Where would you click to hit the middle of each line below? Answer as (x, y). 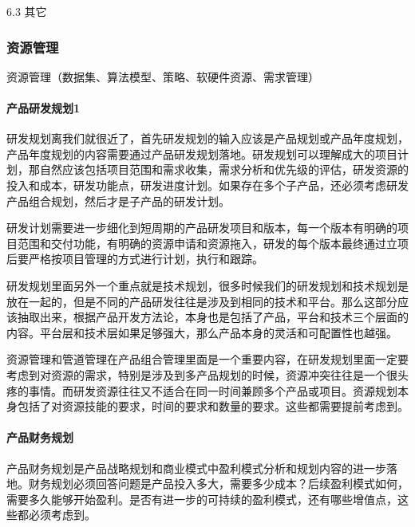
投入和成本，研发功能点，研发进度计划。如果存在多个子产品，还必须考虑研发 (207, 185)
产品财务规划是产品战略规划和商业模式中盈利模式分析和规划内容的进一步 (196, 468)
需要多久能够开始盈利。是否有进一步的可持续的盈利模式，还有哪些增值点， (202, 499)
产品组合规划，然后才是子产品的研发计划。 (118, 201)
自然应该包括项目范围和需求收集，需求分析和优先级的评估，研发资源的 (224, 169)
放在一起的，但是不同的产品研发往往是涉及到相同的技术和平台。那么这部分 (202, 301)
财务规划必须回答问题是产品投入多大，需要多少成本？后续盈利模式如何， (218, 484)
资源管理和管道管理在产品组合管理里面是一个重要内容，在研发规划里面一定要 (207, 359)
